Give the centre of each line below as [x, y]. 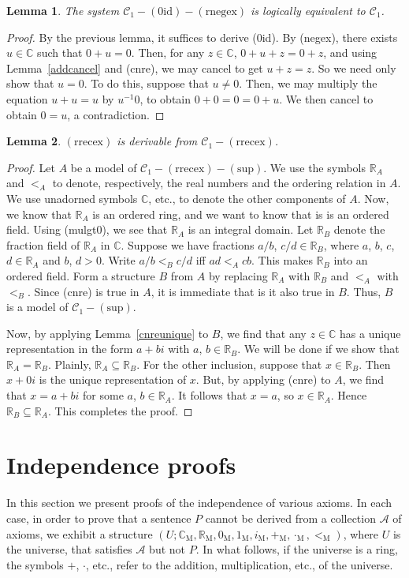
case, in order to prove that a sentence [99, 518]
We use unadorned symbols [72, 198]
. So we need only [354, 68]
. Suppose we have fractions [188, 244]
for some [103, 395]
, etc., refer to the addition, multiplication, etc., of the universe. [239, 564]
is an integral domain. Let [251, 229]
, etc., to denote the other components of [247, 198]
